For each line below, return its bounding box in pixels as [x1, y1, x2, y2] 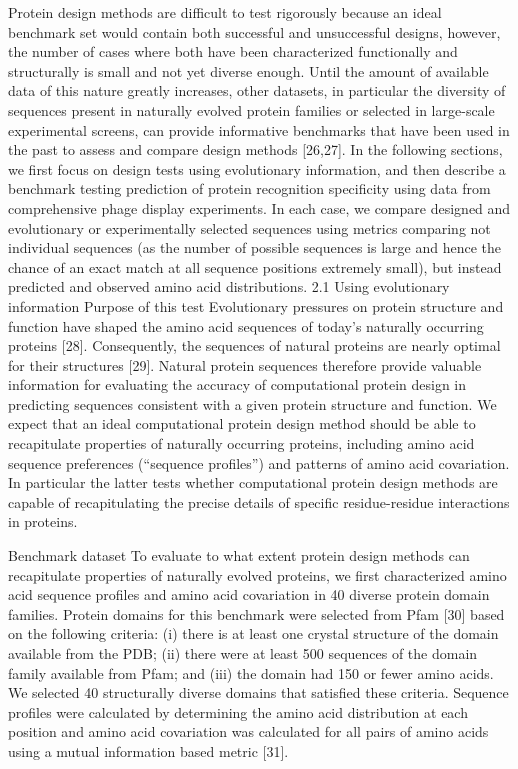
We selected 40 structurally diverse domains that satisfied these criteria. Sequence [8, 682, 509, 703]
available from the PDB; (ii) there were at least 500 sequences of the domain [8, 643, 478, 663]
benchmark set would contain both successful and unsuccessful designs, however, [8, 21, 501, 42]
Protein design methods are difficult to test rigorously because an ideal [8, 2, 442, 22]
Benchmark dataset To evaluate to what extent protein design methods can [8, 545, 470, 566]
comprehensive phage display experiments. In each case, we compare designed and [8, 197, 511, 218]
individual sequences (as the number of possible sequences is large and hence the [8, 237, 501, 258]
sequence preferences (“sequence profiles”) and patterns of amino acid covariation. [8, 452, 510, 473]
